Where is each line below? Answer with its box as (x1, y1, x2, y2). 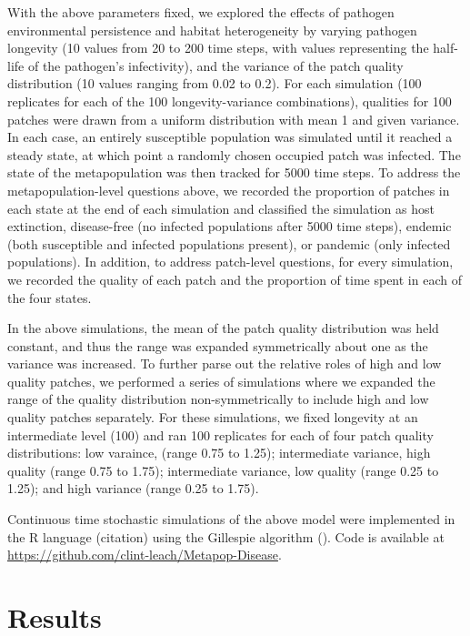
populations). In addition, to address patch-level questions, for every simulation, (7, 252, 454, 271)
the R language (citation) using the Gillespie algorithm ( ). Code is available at (7, 527, 445, 546)
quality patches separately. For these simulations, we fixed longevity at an (7, 408, 418, 427)
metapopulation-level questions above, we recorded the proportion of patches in (7, 180, 450, 199)
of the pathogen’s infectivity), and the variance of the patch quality (27, 56, 404, 75)
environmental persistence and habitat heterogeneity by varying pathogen (7, 20, 417, 39)
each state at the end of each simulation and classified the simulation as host (7, 198, 435, 217)
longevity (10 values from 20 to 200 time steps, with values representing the (7, 38, 429, 57)
